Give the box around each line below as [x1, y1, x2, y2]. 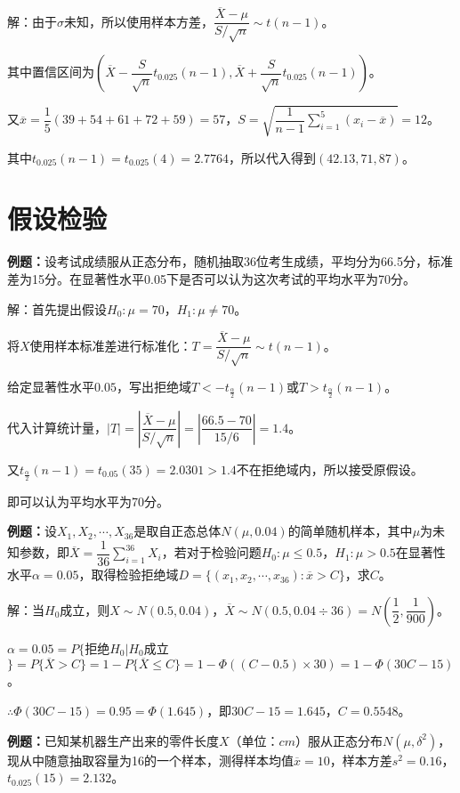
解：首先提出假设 [7, 299, 107, 318]
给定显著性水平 [7, 377, 94, 396]
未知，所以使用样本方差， [64, 12, 214, 30]
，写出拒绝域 [116, 377, 191, 396]
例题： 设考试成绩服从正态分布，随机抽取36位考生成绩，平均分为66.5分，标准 [7, 252, 453, 271]
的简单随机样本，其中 [287, 522, 413, 540]
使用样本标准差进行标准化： [29, 336, 192, 354]
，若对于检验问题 [161, 543, 262, 562]
